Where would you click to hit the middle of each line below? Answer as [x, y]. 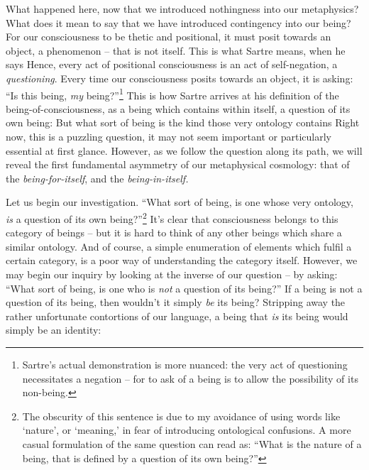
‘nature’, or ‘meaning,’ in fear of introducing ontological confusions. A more [187, 430]
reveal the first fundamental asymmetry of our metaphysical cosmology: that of [178, 164]
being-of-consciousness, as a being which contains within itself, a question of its [178, 108]
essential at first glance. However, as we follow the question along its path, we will [184, 150]
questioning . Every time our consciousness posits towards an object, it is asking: [180, 78]
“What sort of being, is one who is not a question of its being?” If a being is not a [184, 288]
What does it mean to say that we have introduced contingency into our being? [178, 22]
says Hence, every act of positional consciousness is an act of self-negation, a [172, 64]
